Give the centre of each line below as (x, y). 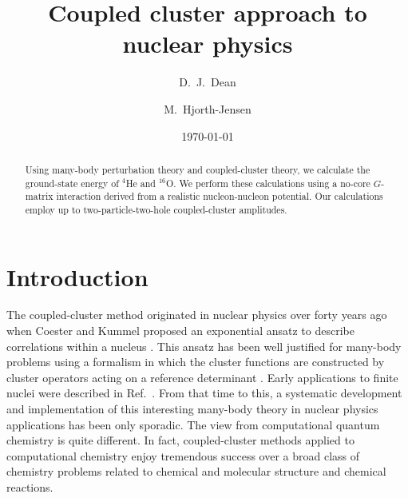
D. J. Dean (208, 82)
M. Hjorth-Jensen (208, 108)
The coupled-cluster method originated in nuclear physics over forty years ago (197, 315)
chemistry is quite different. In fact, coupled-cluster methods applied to (180, 440)
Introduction (77, 276)
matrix (39, 196)
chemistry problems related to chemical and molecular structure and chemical (196, 471)
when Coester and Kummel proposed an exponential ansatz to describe (180, 331)
